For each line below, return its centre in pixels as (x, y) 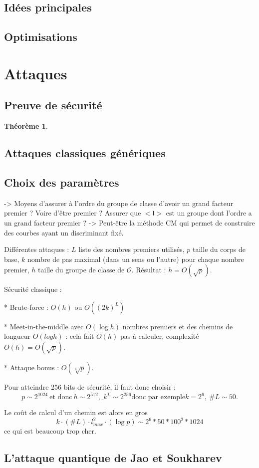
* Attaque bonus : (32, 367)
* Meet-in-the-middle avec (44, 326)
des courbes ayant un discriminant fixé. (64, 232)
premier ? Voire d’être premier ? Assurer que (73, 213)
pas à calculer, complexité (159, 336)
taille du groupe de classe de (81, 270)
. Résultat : (149, 270)
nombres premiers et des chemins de (178, 326)
